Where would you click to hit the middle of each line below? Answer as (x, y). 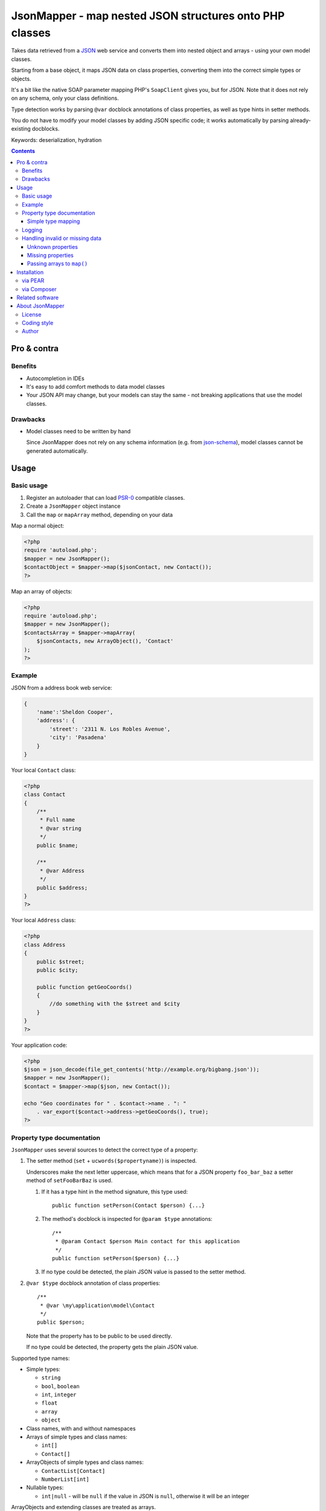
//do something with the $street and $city (115, 1004)
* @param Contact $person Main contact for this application (148, 1241)
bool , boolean (60, 1386)
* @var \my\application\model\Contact (97, 1305)
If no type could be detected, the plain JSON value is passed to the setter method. (144, 1272)
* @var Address (62, 871)
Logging (32, 230)
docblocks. (46, 129)
